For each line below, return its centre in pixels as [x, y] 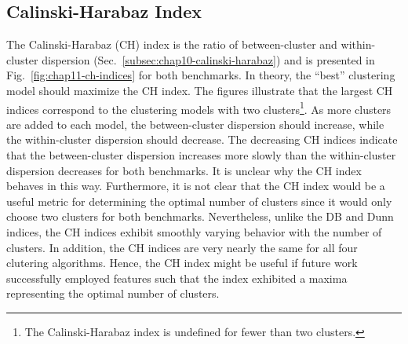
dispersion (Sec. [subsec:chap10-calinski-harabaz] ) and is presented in [208, 59]
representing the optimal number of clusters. [113, 293]
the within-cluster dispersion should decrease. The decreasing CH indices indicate [202, 139]
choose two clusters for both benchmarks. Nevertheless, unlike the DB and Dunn [200, 216]
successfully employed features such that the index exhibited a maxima [177, 278]
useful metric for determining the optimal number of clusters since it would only [199, 201]
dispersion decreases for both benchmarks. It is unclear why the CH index [184, 170]
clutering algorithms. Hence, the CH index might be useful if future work [182, 263]
